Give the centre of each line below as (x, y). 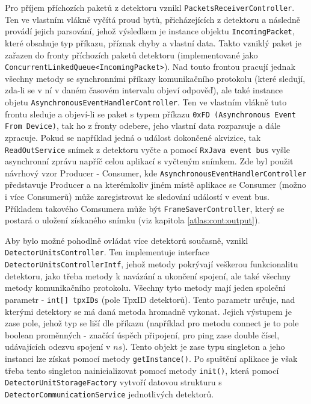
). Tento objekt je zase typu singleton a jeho (204, 347)
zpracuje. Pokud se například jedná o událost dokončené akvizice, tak (133, 137)
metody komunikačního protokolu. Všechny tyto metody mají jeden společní (145, 287)
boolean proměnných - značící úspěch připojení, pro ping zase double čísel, (142, 334)
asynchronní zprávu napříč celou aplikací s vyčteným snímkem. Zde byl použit (149, 161)
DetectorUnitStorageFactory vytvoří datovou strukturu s (113, 382)
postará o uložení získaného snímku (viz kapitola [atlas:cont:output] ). (133, 220)
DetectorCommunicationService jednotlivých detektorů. (109, 393)
